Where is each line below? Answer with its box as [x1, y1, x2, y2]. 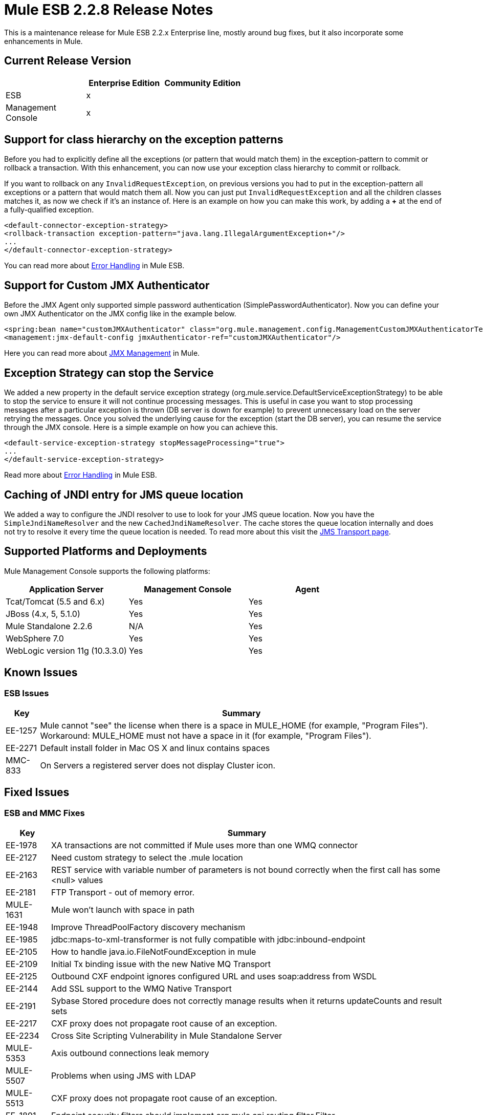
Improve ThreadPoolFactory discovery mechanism [51, 922, 246, 933]
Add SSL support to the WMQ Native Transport [51, 983, 232, 994]
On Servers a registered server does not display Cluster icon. [40, 760, 276, 771]
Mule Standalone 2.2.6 [6, 620, 93, 631]
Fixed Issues [4, 786, 70, 799]
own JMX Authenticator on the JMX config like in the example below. [4, 309, 236, 318]
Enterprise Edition [89, 77, 160, 88]
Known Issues [4, 666, 78, 679]
